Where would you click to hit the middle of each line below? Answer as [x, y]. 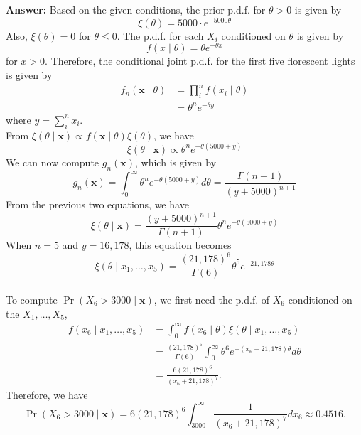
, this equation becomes [180, 245]
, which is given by [176, 162]
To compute [32, 299]
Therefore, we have [47, 394]
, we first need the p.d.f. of [212, 299]
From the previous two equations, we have [97, 204]
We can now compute [53, 162]
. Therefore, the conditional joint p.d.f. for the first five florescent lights [200, 61]
